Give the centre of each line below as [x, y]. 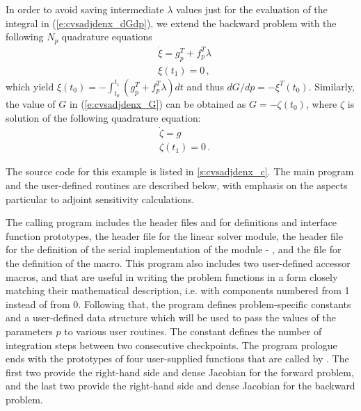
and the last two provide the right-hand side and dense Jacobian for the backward [180, 386]
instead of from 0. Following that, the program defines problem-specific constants [178, 304]
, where [321, 103]
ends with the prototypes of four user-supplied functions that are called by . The [177, 358]
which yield [30, 86]
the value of [31, 103]
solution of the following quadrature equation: [103, 117]
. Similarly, [331, 86]
